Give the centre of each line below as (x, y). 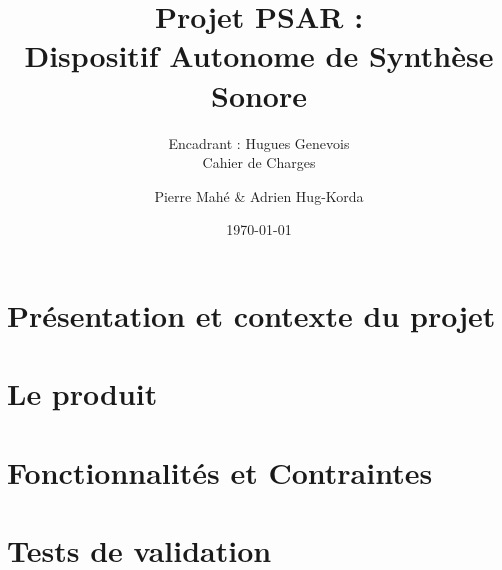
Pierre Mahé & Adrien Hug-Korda (259, 195)
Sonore (258, 94)
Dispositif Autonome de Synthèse (259, 55)
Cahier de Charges (259, 162)
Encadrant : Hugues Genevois (259, 142)
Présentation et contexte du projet (251, 314)
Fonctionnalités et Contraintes (220, 471)
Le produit (82, 393)
